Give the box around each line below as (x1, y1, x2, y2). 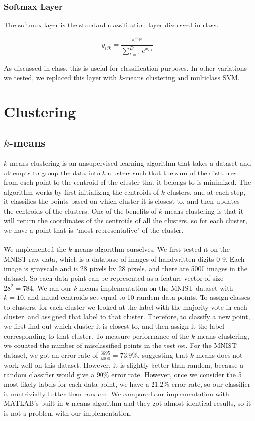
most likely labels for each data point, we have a (4, 379, 149, 389)
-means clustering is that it (162, 205, 244, 216)
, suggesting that (138, 349, 188, 360)
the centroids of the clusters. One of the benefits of (4, 205, 157, 216)
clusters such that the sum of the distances (108, 167, 237, 177)
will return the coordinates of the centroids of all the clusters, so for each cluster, (4, 215, 248, 225)
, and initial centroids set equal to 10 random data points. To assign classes (23, 292, 250, 302)
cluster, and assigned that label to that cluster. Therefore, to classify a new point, (4, 311, 250, 322)
